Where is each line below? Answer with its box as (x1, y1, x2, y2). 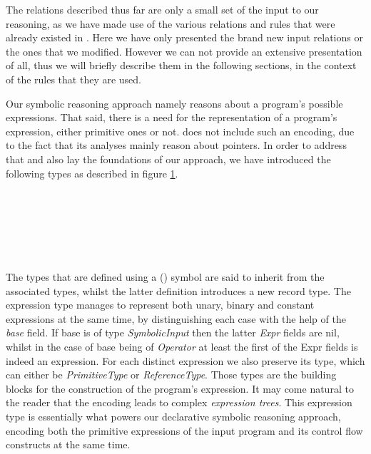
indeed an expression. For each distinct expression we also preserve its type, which (6, 353, 365, 368)
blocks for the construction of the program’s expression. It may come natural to (6, 381, 354, 396)
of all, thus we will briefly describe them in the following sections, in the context (6, 58, 357, 73)
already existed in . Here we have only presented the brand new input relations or (6, 30, 363, 45)
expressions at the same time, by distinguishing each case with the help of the (6, 311, 346, 326)
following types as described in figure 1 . (6, 165, 178, 180)
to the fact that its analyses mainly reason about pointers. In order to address (6, 138, 347, 153)
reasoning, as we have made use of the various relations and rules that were (6, 16, 335, 31)
